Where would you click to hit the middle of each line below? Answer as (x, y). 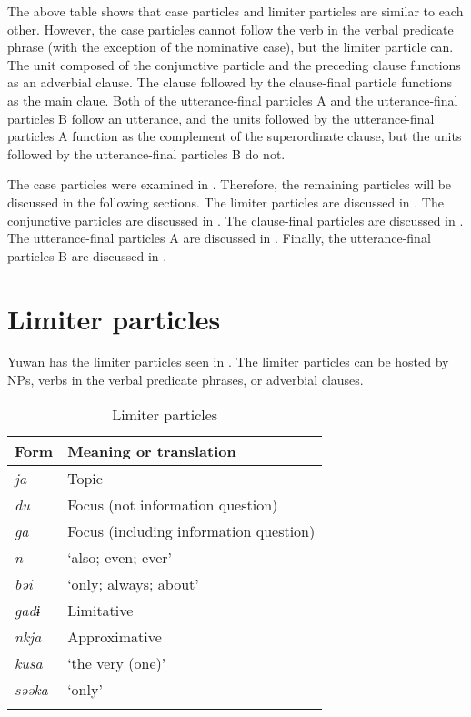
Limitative (100, 610)
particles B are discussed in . (87, 255)
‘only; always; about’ (133, 583)
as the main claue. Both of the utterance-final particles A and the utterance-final (233, 100)
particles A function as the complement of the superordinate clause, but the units (235, 136)
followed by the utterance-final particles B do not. (146, 153)
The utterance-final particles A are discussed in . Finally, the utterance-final (219, 238)
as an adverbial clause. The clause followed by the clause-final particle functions (230, 82)
